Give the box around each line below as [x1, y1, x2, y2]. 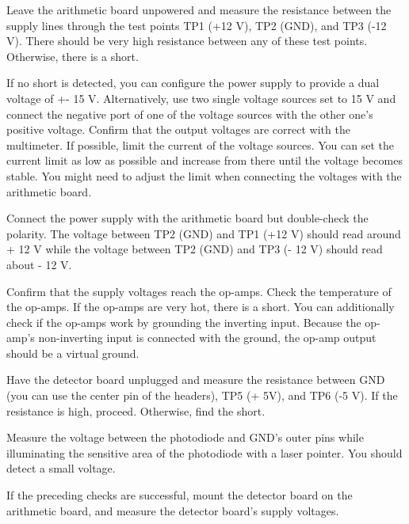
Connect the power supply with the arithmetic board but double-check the [6, 210, 369, 226]
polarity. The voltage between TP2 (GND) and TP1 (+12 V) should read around [6, 225, 401, 241]
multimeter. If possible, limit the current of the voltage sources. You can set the [6, 136, 394, 153]
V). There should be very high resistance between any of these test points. [6, 32, 368, 49]
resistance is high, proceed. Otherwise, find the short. [6, 402, 266, 419]
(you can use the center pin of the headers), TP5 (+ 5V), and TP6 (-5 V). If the [6, 387, 398, 404]
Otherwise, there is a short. [6, 47, 139, 64]
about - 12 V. [6, 256, 72, 272]
